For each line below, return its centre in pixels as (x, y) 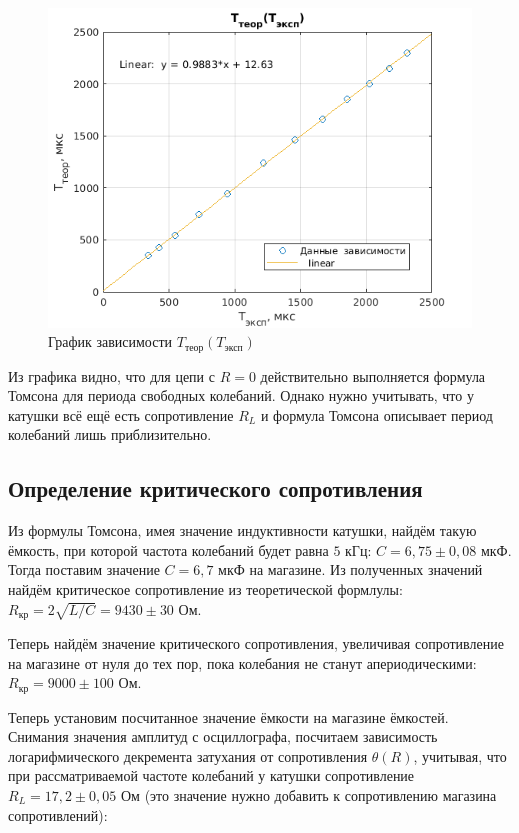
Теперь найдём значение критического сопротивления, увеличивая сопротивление (256, 642)
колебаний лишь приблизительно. (110, 434)
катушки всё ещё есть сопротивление (121, 414)
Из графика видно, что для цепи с (111, 375)
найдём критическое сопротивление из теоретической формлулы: (205, 588)
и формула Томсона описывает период (376, 414)
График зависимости (110, 341)
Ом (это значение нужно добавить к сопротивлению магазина (309, 795)
